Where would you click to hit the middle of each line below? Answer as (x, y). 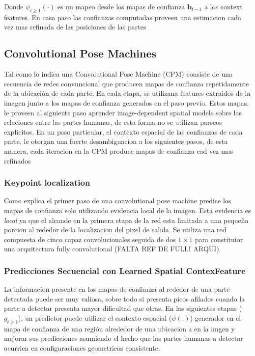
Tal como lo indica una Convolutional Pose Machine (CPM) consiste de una (118, 74)
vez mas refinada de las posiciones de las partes (75, 27)
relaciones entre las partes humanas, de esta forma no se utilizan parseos (113, 122)
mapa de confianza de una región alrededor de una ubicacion (95, 328)
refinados (17, 160)
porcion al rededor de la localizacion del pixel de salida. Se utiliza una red (115, 230)
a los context (223, 6)
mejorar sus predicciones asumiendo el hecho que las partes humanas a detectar (124, 338)
